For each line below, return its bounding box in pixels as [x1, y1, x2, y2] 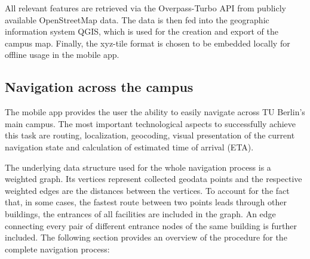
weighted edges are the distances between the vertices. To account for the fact [5, 184, 290, 196]
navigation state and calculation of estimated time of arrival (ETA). [5, 140, 254, 153]
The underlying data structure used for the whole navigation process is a [5, 161, 271, 173]
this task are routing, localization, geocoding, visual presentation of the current [5, 129, 295, 141]
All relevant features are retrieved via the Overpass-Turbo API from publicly [5, 2, 286, 14]
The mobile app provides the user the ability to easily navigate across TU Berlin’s [5, 106, 305, 118]
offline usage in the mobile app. [5, 48, 119, 61]
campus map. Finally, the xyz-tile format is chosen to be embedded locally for [5, 36, 290, 49]
